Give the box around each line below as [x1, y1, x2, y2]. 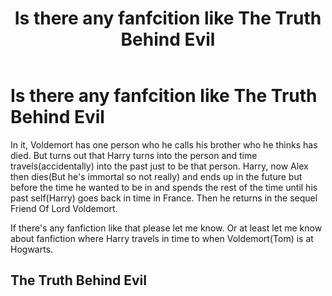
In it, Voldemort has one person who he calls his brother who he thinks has [10, 138, 318, 151]
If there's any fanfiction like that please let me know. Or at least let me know [10, 222, 323, 234]
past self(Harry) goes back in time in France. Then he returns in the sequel [10, 192, 318, 204]
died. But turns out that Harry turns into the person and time [10, 149, 258, 161]
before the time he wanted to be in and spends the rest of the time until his [10, 181, 318, 193]
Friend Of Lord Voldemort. [10, 202, 118, 214]
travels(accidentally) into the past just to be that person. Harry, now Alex [10, 160, 309, 172]
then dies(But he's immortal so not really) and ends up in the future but [10, 170, 303, 182]
